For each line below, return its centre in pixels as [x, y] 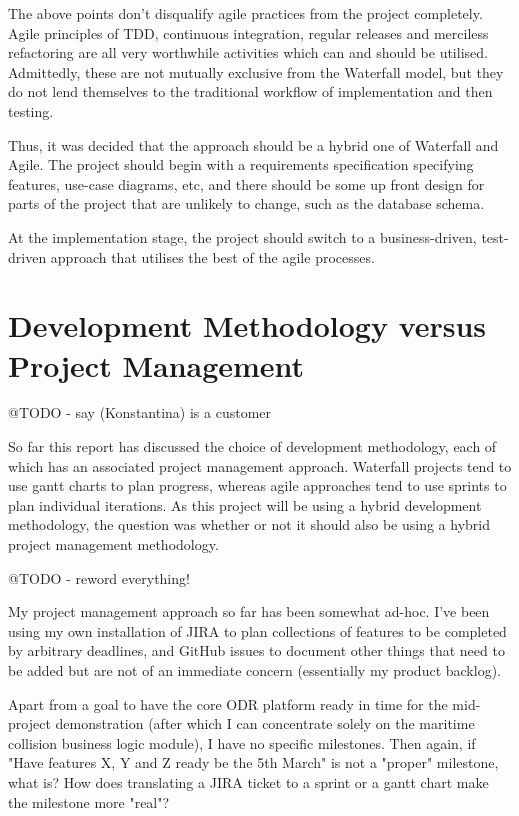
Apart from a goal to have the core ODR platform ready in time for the [228, 703]
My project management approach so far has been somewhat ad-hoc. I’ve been [249, 611]
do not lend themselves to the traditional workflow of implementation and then [250, 91]
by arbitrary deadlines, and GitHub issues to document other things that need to [256, 650]
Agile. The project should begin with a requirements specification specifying [241, 164]
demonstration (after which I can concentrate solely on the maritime [265, 723]
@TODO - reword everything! [99, 577]
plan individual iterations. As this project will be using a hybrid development [245, 504]
